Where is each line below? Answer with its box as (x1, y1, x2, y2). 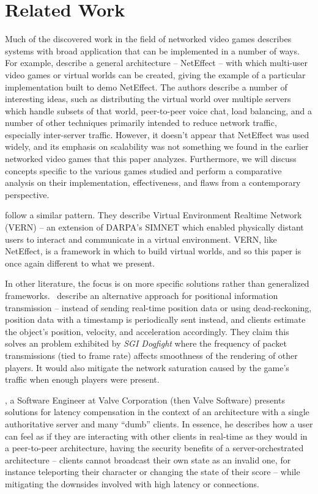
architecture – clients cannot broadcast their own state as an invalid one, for (5, 453, 291, 466)
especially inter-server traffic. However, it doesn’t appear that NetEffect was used (5, 128, 309, 141)
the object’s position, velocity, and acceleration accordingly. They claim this (5, 325, 289, 337)
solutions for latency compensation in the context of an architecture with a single (5, 405, 309, 418)
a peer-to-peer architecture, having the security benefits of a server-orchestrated (5, 441, 304, 454)
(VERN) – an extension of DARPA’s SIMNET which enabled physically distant (5, 221, 304, 234)
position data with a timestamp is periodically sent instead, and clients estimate (5, 313, 306, 326)
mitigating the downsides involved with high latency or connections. (5, 477, 260, 490)
